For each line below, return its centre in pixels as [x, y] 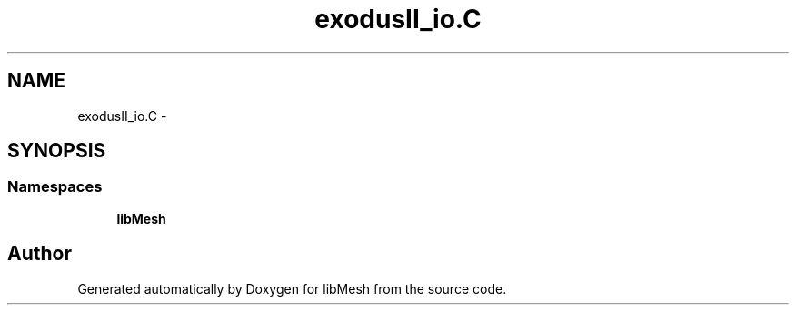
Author [40, 254]
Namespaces [55, 187]
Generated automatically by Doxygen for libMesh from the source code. [292, 288]
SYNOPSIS [57, 151]
